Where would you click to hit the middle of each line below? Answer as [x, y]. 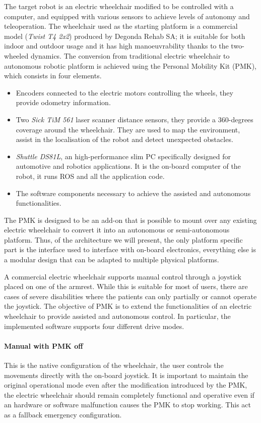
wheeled [16, 55]
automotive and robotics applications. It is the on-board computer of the [128, 166]
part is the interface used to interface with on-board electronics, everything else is [130, 249]
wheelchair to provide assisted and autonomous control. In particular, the [117, 316]
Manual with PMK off [44, 345]
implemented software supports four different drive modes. [94, 326]
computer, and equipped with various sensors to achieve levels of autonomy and [127, 16]
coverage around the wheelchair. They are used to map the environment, [128, 129]
